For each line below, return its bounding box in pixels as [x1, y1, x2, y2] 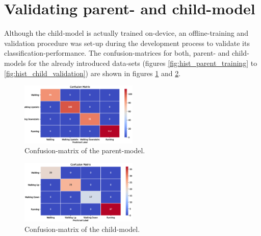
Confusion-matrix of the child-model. [24, 223, 140, 234]
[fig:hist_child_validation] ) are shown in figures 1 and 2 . [4, 67, 181, 78]
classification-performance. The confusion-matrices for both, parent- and [4, 48, 230, 58]
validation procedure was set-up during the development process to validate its [4, 37, 250, 48]
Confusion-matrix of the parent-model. [24, 145, 145, 156]
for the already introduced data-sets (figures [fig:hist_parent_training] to [28, 57, 257, 68]
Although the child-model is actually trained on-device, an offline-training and [4, 28, 248, 38]
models [4, 57, 26, 68]
